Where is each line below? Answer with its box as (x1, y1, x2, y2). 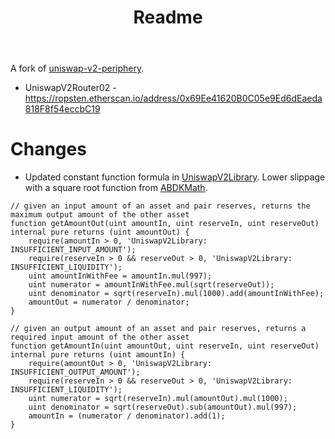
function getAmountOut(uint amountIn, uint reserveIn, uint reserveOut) (10, 219, 320, 229)
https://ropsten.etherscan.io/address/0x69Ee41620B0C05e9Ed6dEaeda (24, 92, 323, 105)
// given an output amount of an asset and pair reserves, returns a (10, 324, 307, 334)
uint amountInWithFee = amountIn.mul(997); (28, 271, 213, 281)
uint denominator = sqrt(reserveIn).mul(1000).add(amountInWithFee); (28, 289, 325, 299)
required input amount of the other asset (10, 332, 190, 343)
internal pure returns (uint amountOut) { (10, 227, 190, 238)
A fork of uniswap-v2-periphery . (10, 62, 145, 75)
